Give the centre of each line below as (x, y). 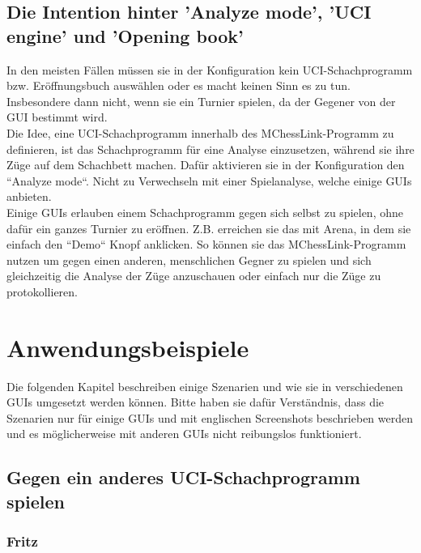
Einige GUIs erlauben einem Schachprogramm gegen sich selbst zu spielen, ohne (205, 212)
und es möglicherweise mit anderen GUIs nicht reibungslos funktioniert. (184, 434)
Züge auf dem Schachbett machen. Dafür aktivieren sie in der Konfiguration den (206, 165)
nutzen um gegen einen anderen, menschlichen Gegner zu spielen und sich (189, 259)
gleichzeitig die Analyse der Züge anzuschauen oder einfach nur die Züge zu (194, 276)
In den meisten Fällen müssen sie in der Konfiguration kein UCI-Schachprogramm (210, 69)
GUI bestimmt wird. (57, 117)
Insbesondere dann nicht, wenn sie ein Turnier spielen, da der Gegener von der (201, 101)
